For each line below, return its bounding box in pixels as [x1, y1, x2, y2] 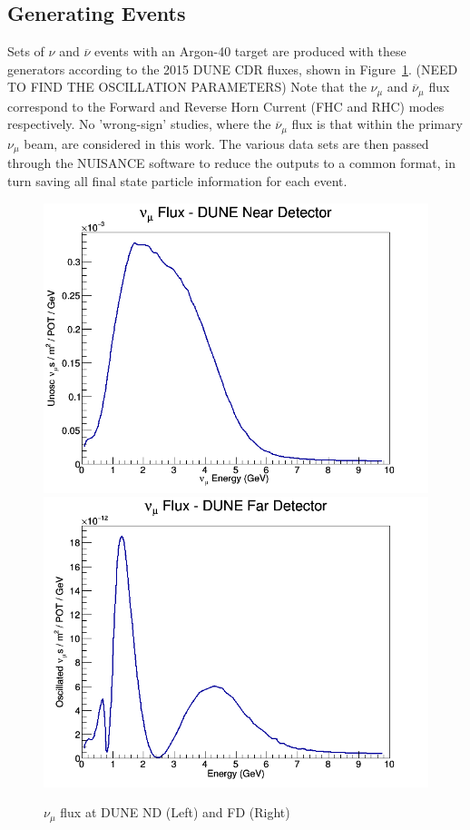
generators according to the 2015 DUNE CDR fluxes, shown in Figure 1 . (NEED [7, 59, 458, 78]
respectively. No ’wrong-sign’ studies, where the [7, 114, 271, 133]
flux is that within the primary [291, 114, 463, 133]
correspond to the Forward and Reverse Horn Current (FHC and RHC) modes [7, 96, 445, 115]
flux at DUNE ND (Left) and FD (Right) [60, 803, 290, 822]
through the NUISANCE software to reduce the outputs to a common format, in [7, 153, 456, 173]
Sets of [7, 42, 44, 61]
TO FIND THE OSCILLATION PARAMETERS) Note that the [7, 77, 367, 96]
